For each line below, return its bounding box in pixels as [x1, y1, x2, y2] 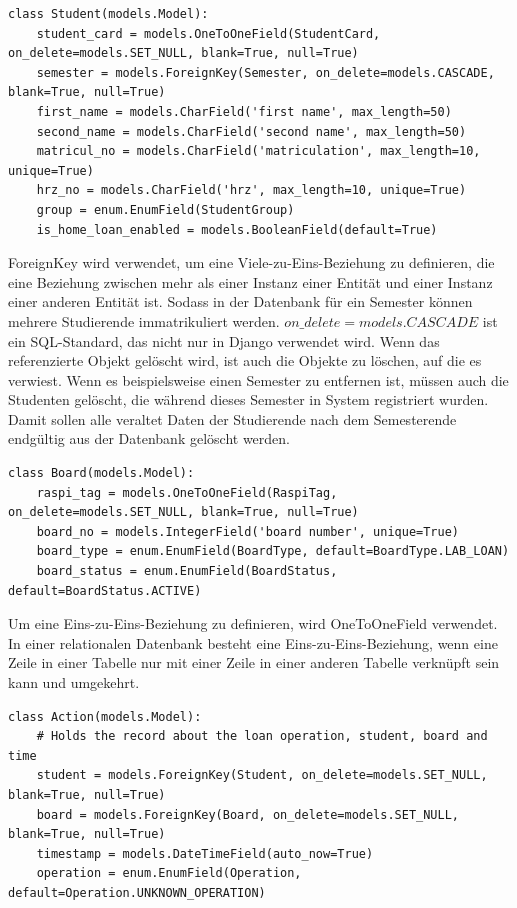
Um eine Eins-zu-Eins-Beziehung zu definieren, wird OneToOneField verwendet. [8, 613, 498, 634]
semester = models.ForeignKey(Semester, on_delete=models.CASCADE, [36, 65, 495, 80]
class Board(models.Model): [8, 466, 195, 481]
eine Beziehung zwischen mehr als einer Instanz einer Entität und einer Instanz [8, 271, 493, 292]
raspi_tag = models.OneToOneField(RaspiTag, [36, 485, 338, 500]
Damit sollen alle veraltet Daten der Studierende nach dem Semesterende [8, 408, 457, 429]
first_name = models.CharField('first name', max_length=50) [36, 104, 452, 119]
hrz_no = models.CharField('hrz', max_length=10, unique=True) [36, 183, 467, 198]
